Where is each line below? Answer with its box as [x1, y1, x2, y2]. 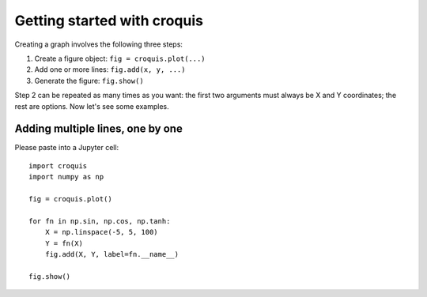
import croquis [28, 161, 88, 170]
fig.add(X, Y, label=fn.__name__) [44, 250, 179, 258]
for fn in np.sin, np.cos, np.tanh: [28, 216, 171, 225]
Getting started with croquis [14, 12, 203, 29]
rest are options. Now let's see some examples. [14, 101, 169, 111]
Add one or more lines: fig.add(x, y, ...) [34, 65, 186, 74]
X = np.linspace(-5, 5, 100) [44, 227, 158, 237]
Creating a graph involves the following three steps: [14, 39, 183, 49]
